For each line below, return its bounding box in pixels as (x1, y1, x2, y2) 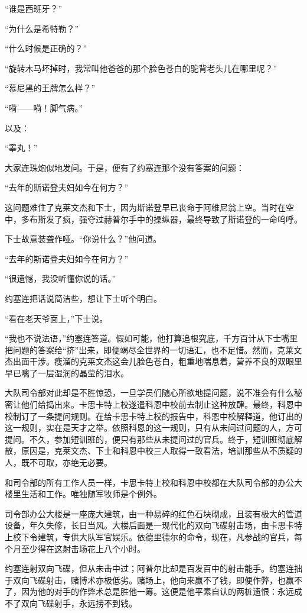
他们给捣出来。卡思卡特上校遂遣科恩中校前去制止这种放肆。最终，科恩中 (21, 398, 302, 411)
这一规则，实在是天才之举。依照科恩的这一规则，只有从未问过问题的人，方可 (5, 421, 302, 434)
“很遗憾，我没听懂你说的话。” (5, 272, 116, 285)
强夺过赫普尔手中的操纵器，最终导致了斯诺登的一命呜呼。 (79, 212, 302, 225)
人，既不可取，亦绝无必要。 (5, 456, 112, 469)
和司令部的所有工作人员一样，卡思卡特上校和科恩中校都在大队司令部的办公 (5, 476, 294, 488)
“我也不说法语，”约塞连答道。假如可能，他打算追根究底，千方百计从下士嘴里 (5, 332, 298, 344)
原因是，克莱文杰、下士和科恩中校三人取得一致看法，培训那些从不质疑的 (21, 444, 302, 457)
